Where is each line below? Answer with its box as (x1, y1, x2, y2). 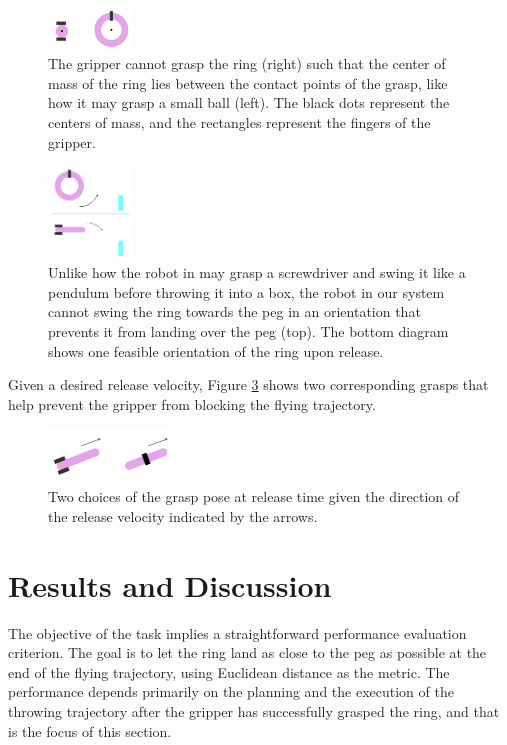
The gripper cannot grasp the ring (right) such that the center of (48, 53, 446, 74)
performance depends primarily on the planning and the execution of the (8, 681, 454, 702)
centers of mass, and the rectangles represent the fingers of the (48, 111, 431, 132)
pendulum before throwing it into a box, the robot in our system (48, 281, 445, 302)
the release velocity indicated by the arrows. (48, 505, 318, 526)
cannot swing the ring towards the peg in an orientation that (48, 301, 421, 322)
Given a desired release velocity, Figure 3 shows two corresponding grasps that (8, 374, 489, 395)
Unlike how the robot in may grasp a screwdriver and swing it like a (48, 262, 466, 283)
